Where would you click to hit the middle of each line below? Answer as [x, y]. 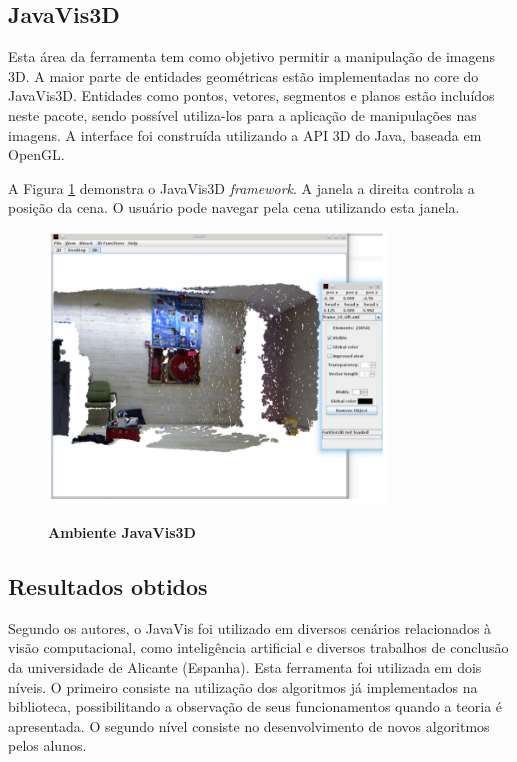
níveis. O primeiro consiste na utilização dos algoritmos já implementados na [243, 686]
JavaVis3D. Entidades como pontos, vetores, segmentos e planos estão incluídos [251, 95]
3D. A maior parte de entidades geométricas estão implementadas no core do [243, 75]
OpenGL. [36, 154]
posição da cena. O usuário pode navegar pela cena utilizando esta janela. [234, 207]
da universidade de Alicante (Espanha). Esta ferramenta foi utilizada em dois [245, 666]
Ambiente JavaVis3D [122, 531]
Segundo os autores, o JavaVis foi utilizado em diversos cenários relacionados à [250, 627]
